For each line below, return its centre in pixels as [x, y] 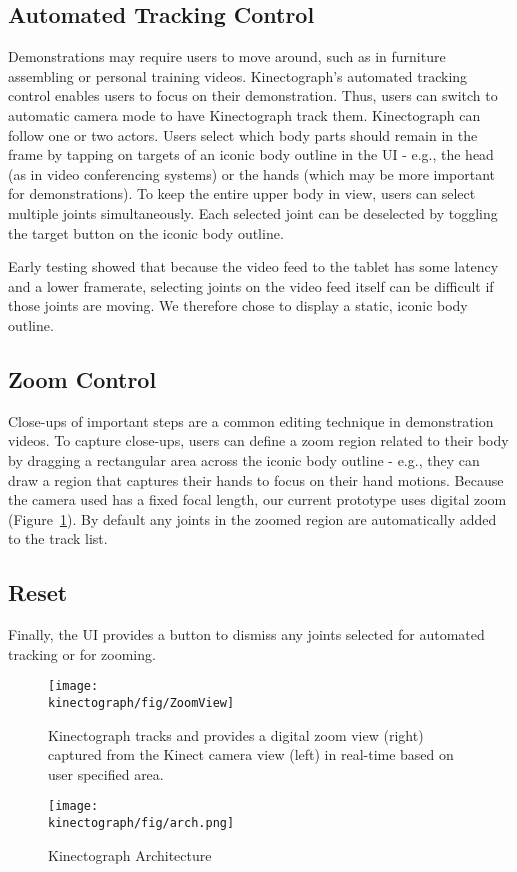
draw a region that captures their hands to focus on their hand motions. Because [256, 479]
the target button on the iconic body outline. [146, 232]
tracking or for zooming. [82, 653]
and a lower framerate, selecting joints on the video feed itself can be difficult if [251, 285]
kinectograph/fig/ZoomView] [141, 702]
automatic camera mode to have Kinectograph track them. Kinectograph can [244, 114]
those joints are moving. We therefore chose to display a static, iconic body [238, 305]
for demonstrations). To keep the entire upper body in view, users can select [242, 193]
